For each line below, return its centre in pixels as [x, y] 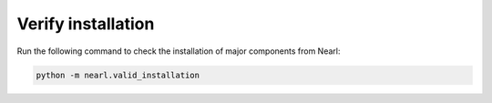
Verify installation [86, 24]
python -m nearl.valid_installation [118, 75]
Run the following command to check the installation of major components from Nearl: [179, 51]
